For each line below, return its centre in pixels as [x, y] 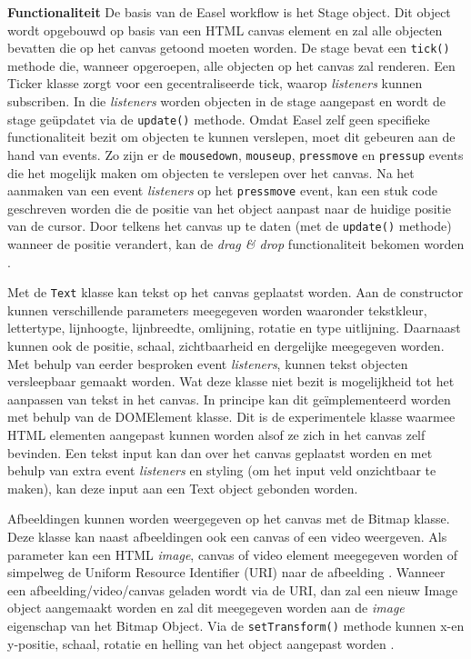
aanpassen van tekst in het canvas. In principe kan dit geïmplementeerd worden [229, 399]
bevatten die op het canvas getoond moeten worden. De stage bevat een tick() [229, 48]
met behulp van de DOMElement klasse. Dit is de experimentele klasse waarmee [231, 417]
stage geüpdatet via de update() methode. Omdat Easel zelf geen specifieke [219, 119]
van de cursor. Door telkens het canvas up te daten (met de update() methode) [230, 226]
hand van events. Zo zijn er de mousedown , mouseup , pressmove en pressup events [235, 154]
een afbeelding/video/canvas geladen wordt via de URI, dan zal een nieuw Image [233, 589]
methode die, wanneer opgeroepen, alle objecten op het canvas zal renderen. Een [231, 65]
